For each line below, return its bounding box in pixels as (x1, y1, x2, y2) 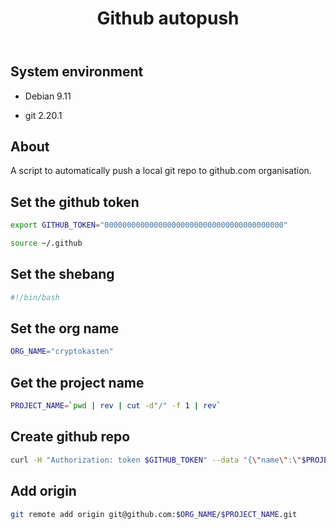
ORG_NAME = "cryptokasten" (10, 347, 114, 357)
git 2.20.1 (24, 109, 63, 121)
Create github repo (10, 428, 131, 446)
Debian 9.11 (24, 90, 72, 102)
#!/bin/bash (10, 292, 60, 302)
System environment (10, 63, 144, 81)
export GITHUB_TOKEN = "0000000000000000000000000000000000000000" (10, 220, 288, 231)
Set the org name (10, 320, 120, 337)
